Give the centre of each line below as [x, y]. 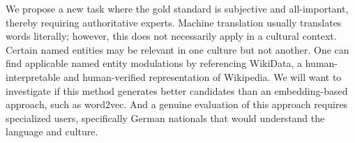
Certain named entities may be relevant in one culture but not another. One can [177, 49]
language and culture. [52, 131]
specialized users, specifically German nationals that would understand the [165, 118]
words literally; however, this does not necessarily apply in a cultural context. [171, 36]
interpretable [33, 76]
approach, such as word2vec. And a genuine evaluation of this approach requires [177, 104]
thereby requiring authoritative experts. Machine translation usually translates [174, 22]
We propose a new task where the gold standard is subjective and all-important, [177, 8]
